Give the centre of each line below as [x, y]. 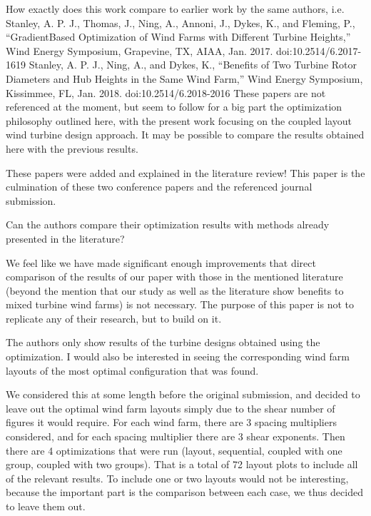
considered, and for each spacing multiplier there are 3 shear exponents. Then [176, 436]
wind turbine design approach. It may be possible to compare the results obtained [185, 135]
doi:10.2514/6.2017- [319, 50]
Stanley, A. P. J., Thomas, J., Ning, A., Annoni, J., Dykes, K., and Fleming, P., [181, 22]
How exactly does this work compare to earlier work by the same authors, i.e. [175, 9]
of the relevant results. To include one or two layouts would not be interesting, [177, 478]
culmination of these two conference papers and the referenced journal [159, 187]
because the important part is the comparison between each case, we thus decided [184, 492]
